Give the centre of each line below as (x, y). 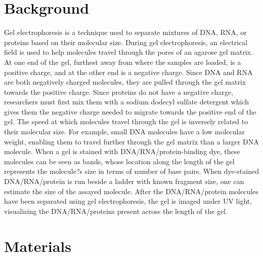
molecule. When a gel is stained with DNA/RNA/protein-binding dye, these (122, 151)
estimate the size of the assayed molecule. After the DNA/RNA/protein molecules (131, 191)
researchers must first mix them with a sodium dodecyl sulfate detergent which (127, 102)
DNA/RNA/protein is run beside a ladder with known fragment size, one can (124, 181)
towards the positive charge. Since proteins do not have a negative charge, (119, 92)
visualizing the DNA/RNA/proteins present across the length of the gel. (116, 211)
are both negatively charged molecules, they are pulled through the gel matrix (125, 82)
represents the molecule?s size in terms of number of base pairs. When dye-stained (131, 171)
